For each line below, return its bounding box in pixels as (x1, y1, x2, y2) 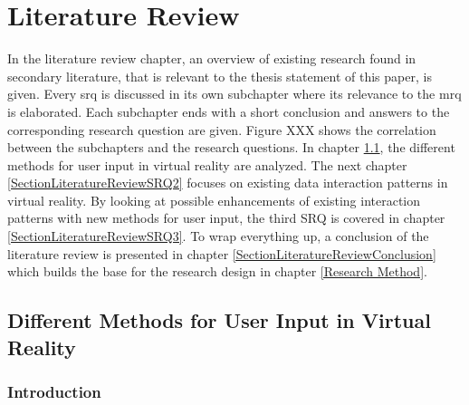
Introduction (7, 380, 101, 402)
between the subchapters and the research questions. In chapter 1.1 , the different (7, 138, 455, 157)
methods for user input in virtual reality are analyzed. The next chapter (7, 155, 407, 174)
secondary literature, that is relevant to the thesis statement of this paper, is (7, 66, 432, 85)
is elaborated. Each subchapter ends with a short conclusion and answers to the (7, 101, 450, 121)
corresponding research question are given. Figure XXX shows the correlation (7, 120, 436, 139)
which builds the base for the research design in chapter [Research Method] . (7, 262, 427, 281)
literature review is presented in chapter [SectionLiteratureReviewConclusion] (7, 244, 436, 263)
